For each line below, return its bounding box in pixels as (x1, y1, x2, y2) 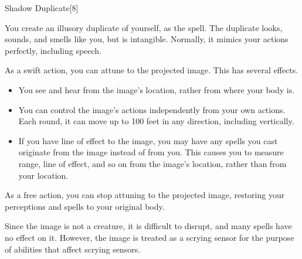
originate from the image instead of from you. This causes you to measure (18, 146, 284, 158)
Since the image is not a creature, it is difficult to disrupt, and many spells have (5, 220, 292, 232)
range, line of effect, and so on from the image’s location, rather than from (18, 157, 287, 169)
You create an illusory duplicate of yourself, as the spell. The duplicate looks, (5, 21, 283, 33)
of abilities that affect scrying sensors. (5, 243, 141, 255)
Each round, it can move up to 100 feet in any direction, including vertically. (18, 115, 294, 127)
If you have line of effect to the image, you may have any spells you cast (18, 134, 278, 146)
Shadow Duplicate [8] (5, 2, 79, 13)
